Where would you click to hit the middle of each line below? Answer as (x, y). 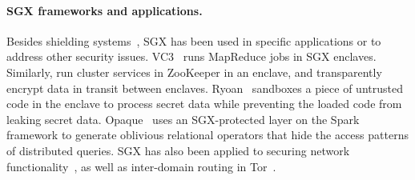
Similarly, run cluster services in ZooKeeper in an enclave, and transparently (194, 72)
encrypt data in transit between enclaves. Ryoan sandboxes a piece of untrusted (205, 88)
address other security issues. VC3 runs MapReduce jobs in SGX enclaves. (191, 56)
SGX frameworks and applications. (105, 10)
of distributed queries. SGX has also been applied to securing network (178, 150)
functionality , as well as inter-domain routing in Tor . (141, 166)
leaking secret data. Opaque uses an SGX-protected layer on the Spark (183, 119)
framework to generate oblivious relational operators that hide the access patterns (207, 135)
